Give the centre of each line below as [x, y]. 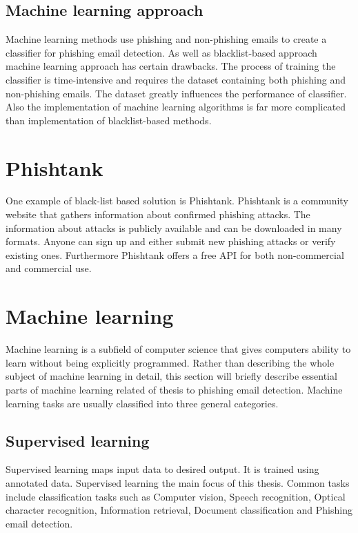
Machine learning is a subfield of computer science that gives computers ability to [178, 349]
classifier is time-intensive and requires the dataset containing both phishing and [176, 79]
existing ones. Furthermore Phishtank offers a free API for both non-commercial [175, 254]
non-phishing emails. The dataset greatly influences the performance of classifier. [176, 93]
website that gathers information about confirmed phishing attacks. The [158, 214]
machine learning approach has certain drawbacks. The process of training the [171, 66]
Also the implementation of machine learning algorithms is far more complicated [176, 107]
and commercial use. [49, 268]
